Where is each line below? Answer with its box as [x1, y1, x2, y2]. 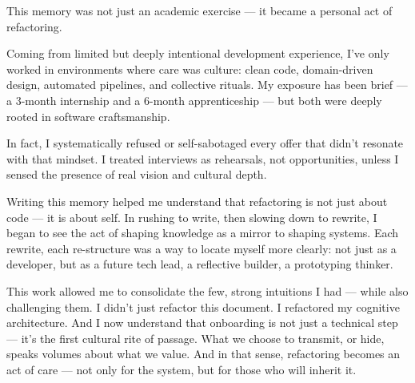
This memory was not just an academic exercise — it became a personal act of [6, 2, 393, 18]
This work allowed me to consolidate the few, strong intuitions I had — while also [6, 282, 409, 299]
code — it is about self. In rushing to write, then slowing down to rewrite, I [6, 208, 377, 225]
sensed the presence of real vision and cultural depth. [6, 166, 267, 183]
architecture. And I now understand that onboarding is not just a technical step [6, 314, 398, 331]
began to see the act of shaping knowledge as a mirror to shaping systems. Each [6, 224, 399, 241]
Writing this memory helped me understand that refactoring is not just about [6, 192, 388, 209]
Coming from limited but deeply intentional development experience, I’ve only [6, 45, 389, 62]
